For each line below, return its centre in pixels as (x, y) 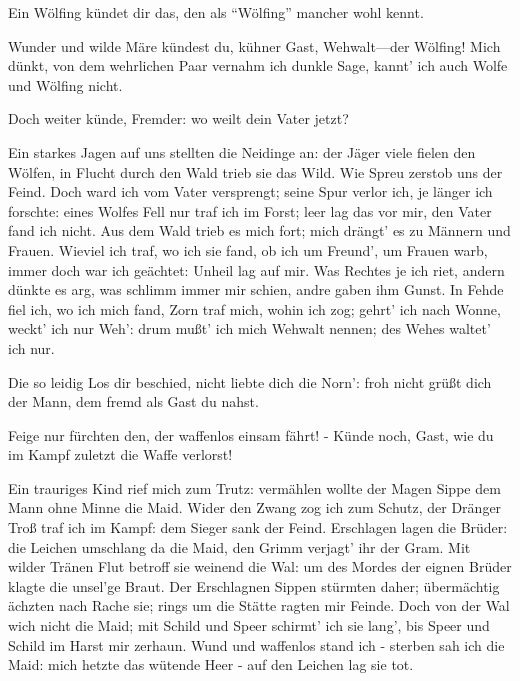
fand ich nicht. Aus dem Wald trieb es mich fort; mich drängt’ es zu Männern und (259, 230)
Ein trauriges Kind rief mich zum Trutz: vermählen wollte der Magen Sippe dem (254, 487)
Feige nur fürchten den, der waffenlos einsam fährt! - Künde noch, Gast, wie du (251, 434)
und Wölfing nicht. (65, 84)
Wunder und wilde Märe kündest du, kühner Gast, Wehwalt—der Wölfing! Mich (254, 45)
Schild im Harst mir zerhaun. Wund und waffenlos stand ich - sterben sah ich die (256, 644)
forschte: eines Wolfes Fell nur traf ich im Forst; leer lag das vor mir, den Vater (250, 210)
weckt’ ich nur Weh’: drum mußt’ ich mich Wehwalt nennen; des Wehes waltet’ (249, 328)
